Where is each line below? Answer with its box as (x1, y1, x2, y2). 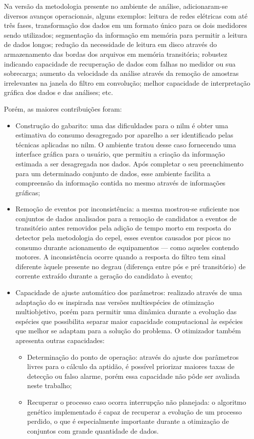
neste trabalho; (27, 380, 72, 391)
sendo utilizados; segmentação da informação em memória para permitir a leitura (4, 29, 248, 40)
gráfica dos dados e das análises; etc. (4, 87, 113, 97)
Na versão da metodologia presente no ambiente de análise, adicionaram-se (4, 1, 228, 11)
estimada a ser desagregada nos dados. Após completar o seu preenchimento (15, 158, 244, 168)
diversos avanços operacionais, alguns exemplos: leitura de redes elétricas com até (4, 10, 248, 21)
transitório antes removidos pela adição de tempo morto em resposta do (15, 223, 231, 233)
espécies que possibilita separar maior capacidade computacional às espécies (15, 316, 243, 326)
